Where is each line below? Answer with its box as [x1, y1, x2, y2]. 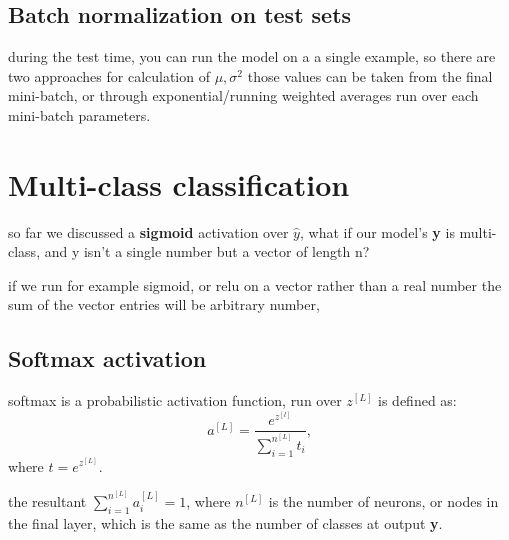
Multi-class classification [8, 163, 350, 204]
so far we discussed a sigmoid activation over [8, 221, 289, 242]
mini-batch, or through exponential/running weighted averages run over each [8, 85, 479, 106]
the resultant [8, 490, 87, 511]
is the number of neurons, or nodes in [268, 490, 499, 511]
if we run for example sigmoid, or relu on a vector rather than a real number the [8, 274, 502, 295]
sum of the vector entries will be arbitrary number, [8, 294, 320, 315]
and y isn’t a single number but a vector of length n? [44, 241, 370, 262]
